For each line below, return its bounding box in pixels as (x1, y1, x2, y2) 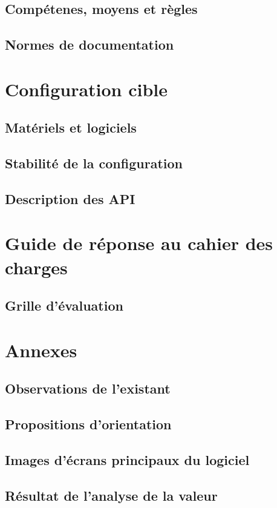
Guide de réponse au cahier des (5, 231, 273, 256)
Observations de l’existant (5, 379, 171, 398)
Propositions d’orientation (5, 415, 172, 434)
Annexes (5, 337, 77, 362)
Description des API (5, 189, 135, 208)
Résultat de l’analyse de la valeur (5, 486, 218, 504)
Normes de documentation (5, 35, 174, 54)
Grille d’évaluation (5, 296, 123, 315)
